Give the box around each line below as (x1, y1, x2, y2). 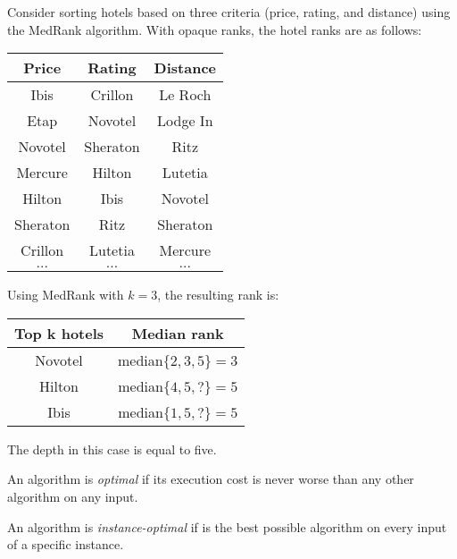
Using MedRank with (7, 285, 124, 304)
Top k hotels (14, 322, 104, 343)
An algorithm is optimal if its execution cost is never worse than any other (7, 470, 414, 488)
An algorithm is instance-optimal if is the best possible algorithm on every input (7, 517, 447, 536)
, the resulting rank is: (157, 285, 279, 304)
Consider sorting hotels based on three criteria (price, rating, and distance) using (7, 3, 451, 21)
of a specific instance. (7, 535, 124, 554)
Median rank (131, 322, 224, 343)
